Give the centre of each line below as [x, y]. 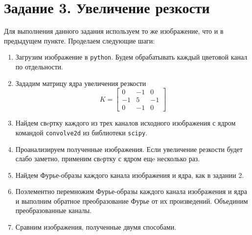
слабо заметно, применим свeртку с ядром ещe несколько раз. [108, 159]
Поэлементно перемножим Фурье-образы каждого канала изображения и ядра [131, 191]
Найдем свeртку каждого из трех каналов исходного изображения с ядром [126, 123]
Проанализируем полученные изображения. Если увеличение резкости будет [129, 149]
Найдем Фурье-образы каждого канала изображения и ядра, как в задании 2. [130, 175]
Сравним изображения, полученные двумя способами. [96, 227]
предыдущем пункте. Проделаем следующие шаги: [80, 40]
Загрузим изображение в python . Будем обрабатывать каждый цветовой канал [131, 57]
